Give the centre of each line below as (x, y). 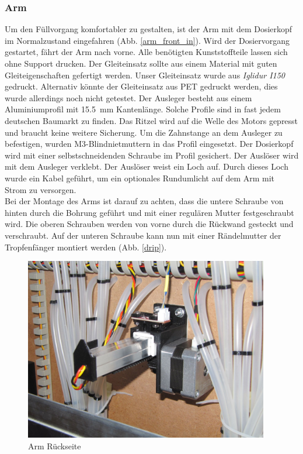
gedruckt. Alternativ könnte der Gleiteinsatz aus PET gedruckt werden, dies (141, 86)
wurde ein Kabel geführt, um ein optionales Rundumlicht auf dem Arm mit (140, 178)
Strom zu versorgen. (41, 189)
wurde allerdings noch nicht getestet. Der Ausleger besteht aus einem (128, 97)
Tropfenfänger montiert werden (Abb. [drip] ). (86, 247)
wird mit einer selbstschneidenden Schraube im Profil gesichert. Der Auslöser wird (152, 155)
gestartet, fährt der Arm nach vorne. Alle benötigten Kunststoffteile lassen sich (146, 52)
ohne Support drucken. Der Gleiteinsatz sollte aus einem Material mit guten (141, 63)
